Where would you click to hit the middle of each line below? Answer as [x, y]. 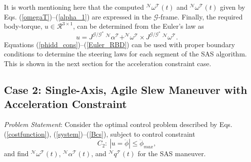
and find [16, 153]
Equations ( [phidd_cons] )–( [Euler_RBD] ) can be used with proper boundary [120, 44]
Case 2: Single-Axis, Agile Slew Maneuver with [126, 90]
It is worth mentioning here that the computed [74, 7]
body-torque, [23, 26]
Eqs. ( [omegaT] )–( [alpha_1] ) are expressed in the [78, 16]
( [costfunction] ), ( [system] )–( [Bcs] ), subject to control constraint [100, 134]
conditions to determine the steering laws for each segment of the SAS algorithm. [125, 54]
